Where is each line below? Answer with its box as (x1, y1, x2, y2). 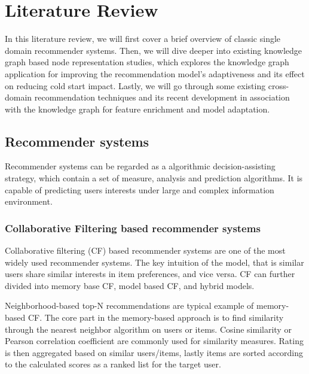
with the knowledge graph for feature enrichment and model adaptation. (5, 102, 270, 115)
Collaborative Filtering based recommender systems (5, 220, 261, 235)
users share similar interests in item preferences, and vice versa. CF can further (5, 267, 295, 280)
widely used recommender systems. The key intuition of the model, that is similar (5, 256, 304, 268)
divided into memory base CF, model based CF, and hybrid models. (5, 279, 255, 291)
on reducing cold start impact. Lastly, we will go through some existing (5, 79, 266, 92)
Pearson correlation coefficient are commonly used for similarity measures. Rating (5, 335, 304, 347)
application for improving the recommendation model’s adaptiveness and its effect (5, 67, 305, 80)
